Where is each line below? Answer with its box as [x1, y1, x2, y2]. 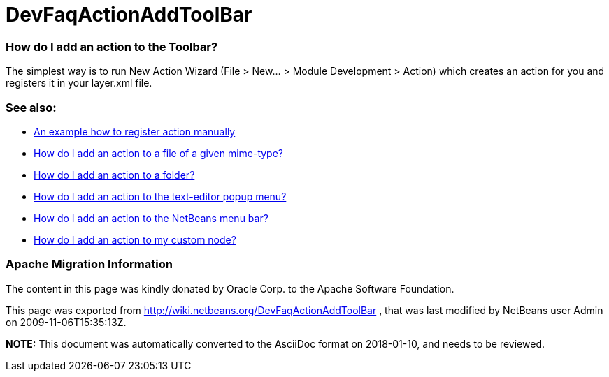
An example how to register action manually [34, 125, 236, 138]
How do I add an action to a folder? [34, 168, 195, 181]
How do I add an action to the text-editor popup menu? [34, 190, 287, 202]
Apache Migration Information [6, 257, 173, 272]
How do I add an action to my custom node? [34, 233, 236, 246]
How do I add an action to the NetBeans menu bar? [34, 212, 268, 224]
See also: [6, 100, 57, 114]
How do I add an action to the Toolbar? [6, 39, 218, 54]
